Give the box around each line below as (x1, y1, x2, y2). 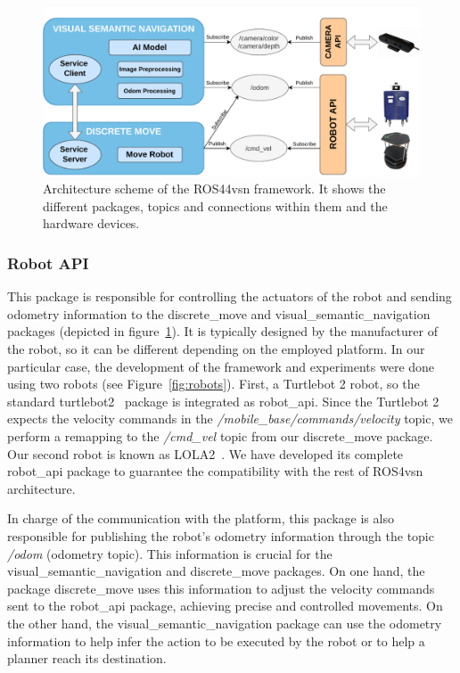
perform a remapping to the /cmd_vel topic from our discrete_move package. (7, 426, 433, 445)
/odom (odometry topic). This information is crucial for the (7, 544, 333, 562)
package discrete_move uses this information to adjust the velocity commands (7, 579, 435, 597)
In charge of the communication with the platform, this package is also (7, 509, 394, 528)
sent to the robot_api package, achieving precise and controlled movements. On (7, 596, 443, 615)
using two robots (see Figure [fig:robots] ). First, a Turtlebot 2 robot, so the (7, 374, 420, 393)
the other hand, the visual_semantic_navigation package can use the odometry (7, 613, 442, 632)
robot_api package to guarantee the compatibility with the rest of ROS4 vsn (7, 462, 423, 480)
